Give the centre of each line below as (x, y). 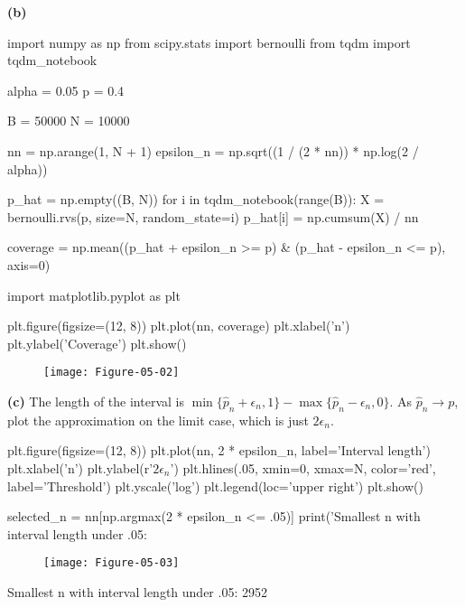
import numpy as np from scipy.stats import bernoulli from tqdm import (209, 42)
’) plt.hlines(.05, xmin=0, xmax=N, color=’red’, (303, 467)
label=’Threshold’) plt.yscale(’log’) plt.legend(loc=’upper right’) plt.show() (215, 486)
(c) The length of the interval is (96, 401)
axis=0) (29, 264)
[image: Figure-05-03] (112, 563)
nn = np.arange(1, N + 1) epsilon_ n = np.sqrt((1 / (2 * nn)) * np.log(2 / (213, 150)
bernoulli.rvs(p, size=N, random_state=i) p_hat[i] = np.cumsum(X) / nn (213, 216)
